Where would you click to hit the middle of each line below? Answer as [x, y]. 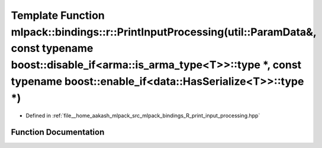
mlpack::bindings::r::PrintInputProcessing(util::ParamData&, [164, 32]
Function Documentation [58, 132]
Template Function [58, 15]
